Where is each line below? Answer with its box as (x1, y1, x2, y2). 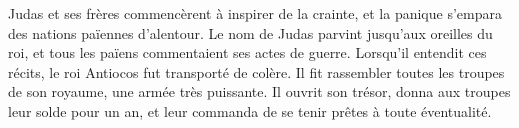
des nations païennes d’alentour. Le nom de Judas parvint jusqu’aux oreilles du (8, 22, 493, 43)
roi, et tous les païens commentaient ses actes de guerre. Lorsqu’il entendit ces (8, 42, 487, 63)
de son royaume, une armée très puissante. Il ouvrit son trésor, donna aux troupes (8, 81, 511, 102)
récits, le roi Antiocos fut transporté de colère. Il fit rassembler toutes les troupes (8, 61, 505, 82)
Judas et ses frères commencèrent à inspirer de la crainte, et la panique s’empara (8, 3, 502, 23)
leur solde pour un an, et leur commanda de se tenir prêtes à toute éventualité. (8, 100, 492, 121)
